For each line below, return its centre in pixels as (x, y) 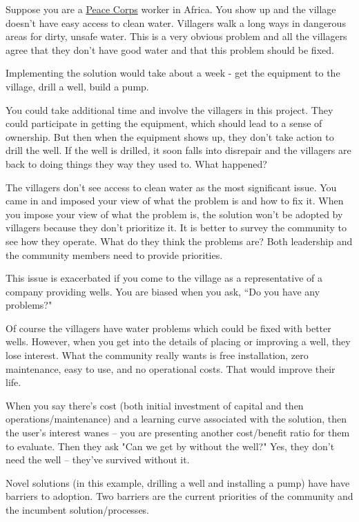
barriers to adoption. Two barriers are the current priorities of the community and (179, 496)
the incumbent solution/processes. (78, 510)
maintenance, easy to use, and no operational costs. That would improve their (171, 368)
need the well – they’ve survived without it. (98, 460)
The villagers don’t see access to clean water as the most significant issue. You (171, 187)
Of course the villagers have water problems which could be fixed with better (168, 328)
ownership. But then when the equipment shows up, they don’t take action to (170, 136)
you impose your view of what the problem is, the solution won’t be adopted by (174, 214)
